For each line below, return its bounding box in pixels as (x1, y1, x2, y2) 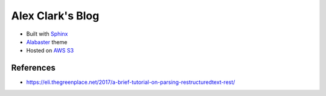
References (11, 63, 56, 73)
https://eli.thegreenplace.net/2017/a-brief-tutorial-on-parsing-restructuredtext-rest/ (26, 78, 235, 86)
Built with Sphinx (26, 30, 68, 37)
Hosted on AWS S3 (26, 47, 74, 54)
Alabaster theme (26, 38, 68, 45)
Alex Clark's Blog (11, 9, 100, 22)
